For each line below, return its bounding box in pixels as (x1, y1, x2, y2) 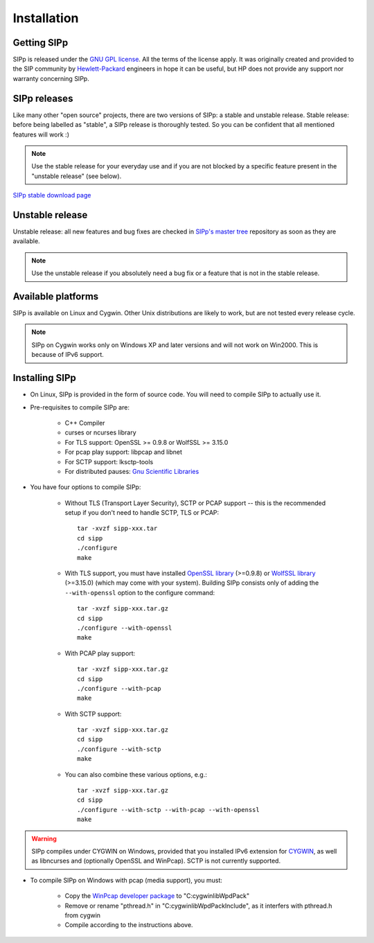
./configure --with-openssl (77, 624, 172, 632)
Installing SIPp (12, 372, 76, 384)
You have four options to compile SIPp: (30, 483, 141, 491)
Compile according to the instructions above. (64, 921, 193, 929)
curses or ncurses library (64, 428, 136, 437)
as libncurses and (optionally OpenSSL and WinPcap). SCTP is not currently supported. (31, 856, 280, 865)
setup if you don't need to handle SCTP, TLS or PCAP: (64, 509, 220, 517)
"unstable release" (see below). (31, 172, 122, 180)
